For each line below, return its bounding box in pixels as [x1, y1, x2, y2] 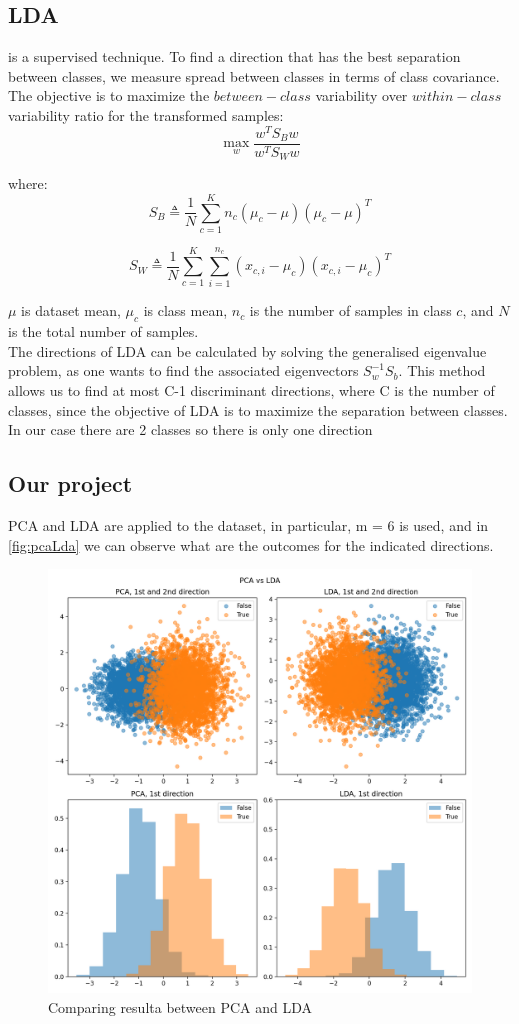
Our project [8, 468, 133, 499]
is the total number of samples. [8, 321, 199, 342]
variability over [315, 85, 408, 106]
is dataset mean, [21, 300, 121, 321]
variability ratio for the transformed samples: [8, 104, 284, 125]
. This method [398, 360, 486, 381]
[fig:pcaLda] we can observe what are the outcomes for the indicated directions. [8, 534, 494, 555]
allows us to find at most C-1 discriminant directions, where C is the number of [8, 380, 495, 400]
